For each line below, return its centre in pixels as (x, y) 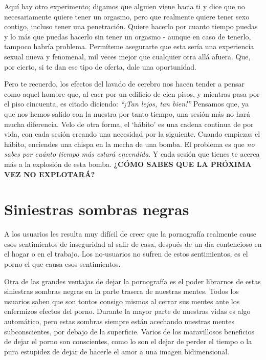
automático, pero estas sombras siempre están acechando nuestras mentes (119, 321)
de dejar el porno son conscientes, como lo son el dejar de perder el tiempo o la (128, 341)
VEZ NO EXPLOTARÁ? (50, 174)
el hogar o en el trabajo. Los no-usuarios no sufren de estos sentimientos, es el (126, 254)
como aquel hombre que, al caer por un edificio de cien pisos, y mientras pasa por (132, 93)
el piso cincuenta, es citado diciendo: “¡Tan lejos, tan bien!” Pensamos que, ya (127, 104)
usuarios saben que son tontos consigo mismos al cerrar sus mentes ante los (122, 301)
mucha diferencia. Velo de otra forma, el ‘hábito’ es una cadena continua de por (129, 124)
